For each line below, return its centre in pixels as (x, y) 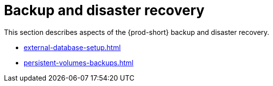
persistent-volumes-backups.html (79, 62)
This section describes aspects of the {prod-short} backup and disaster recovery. (137, 32)
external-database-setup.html (72, 47)
